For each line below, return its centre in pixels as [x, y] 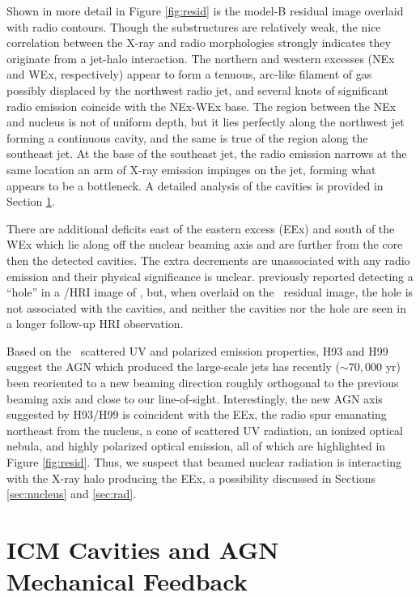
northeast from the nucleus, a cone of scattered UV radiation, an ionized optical [205, 430]
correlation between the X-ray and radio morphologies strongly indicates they [199, 43]
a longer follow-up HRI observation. [95, 324]
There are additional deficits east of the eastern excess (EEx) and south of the [201, 228]
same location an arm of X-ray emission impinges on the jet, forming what [191, 169]
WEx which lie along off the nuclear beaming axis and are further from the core [205, 244]
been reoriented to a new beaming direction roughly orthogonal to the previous [203, 383]
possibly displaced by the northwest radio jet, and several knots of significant [198, 90]
